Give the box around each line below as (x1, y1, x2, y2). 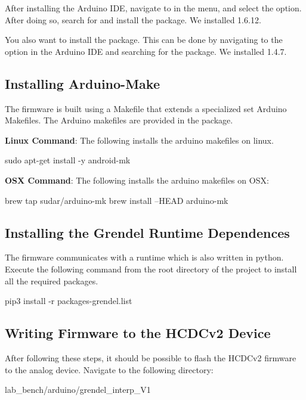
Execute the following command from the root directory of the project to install (5, 262, 297, 275)
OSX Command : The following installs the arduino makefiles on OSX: (5, 173, 269, 186)
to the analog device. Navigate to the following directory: (5, 363, 214, 376)
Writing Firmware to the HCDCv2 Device (5, 324, 271, 342)
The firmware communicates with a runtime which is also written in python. (5, 251, 284, 263)
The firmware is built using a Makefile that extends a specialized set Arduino (5, 102, 287, 114)
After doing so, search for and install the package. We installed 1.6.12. (5, 13, 261, 26)
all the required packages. (5, 274, 98, 287)
